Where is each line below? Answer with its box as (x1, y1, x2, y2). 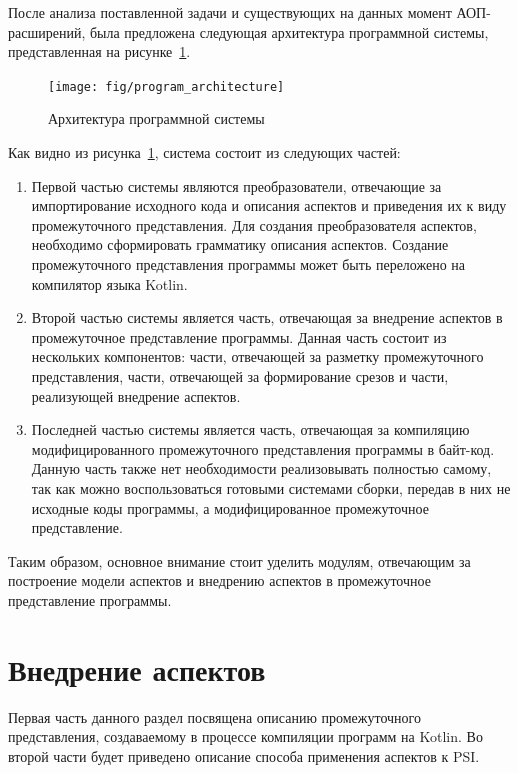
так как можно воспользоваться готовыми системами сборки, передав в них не (31, 477, 511, 498)
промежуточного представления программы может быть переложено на (31, 254, 466, 274)
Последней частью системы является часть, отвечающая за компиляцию (31, 419, 470, 440)
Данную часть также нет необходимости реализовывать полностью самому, (31, 458, 492, 479)
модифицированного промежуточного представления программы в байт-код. (31, 438, 495, 459)
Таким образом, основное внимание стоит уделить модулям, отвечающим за (8, 550, 471, 571)
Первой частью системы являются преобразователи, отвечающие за (31, 175, 442, 196)
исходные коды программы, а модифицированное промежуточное (31, 497, 429, 518)
